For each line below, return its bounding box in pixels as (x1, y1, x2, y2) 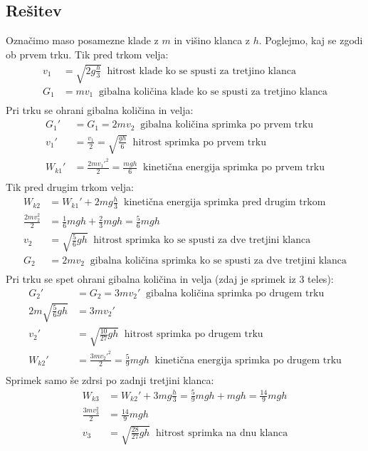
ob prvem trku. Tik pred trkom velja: (6, 46, 169, 61)
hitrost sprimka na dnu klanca (155, 427, 288, 438)
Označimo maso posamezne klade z (6, 33, 159, 48)
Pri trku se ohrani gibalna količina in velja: (6, 103, 194, 118)
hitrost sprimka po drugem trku (124, 329, 263, 340)
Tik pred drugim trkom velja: (6, 180, 134, 195)
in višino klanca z (174, 33, 251, 48)
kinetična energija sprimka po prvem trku (143, 162, 325, 173)
